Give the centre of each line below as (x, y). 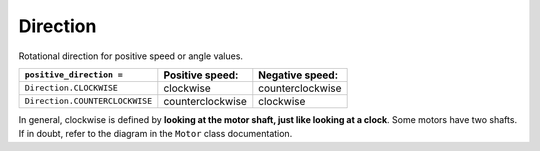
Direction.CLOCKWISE (71, 88)
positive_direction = (74, 75)
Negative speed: (298, 75)
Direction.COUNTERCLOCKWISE (88, 101)
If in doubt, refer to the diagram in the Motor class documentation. (155, 134)
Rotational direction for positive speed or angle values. (131, 56)
